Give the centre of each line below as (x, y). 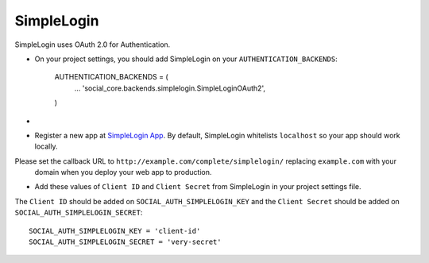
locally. (46, 146)
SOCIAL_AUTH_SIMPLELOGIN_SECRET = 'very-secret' (125, 242)
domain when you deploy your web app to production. (123, 172)
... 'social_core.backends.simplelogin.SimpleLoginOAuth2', (170, 88)
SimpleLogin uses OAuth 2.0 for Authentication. (93, 44)
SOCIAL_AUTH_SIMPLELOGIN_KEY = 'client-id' (115, 231)
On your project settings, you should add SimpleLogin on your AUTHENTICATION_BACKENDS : (186, 59)
